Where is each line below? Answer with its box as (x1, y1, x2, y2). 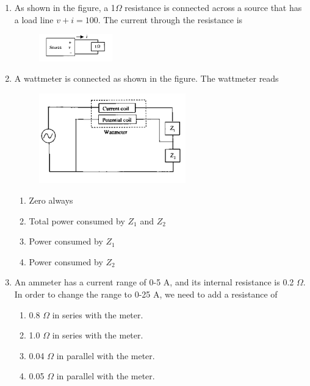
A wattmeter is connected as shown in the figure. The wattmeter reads (14, 72, 279, 85)
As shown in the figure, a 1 (14, 1, 115, 13)
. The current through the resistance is (98, 13, 243, 26)
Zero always (29, 194, 73, 206)
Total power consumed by (29, 214, 125, 227)
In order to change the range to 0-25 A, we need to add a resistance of (14, 287, 278, 300)
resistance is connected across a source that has (124, 1, 302, 13)
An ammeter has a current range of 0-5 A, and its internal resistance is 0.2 (14, 276, 294, 288)
